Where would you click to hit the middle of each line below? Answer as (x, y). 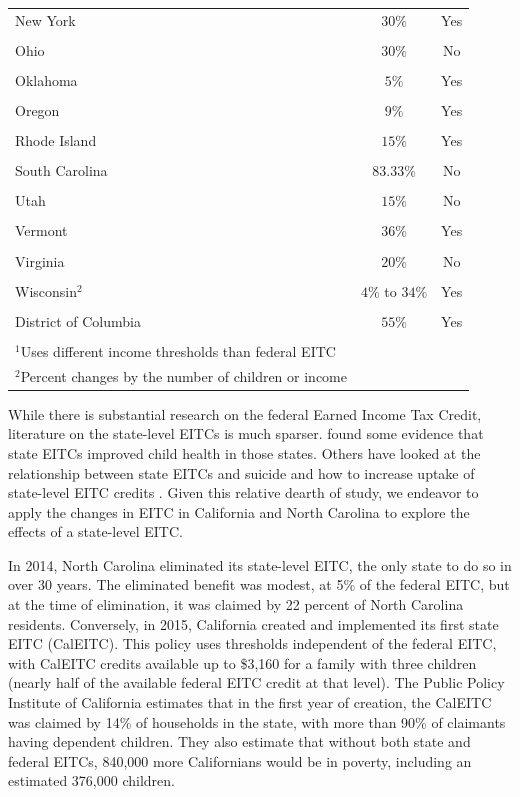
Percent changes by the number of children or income (183, 375)
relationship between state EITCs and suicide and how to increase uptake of (241, 472)
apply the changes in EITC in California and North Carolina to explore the (239, 511)
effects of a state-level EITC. (95, 531)
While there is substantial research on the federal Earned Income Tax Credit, (245, 413)
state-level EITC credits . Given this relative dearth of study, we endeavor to (243, 492)
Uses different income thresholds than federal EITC (178, 350)
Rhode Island (56, 140)
